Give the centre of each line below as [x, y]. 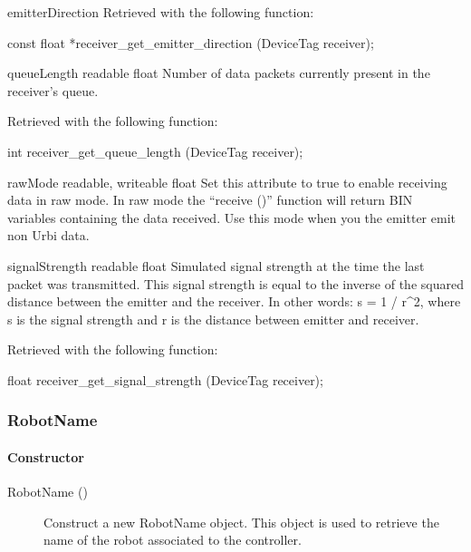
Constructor [46, 456]
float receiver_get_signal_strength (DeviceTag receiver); [165, 379]
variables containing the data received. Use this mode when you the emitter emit [231, 217]
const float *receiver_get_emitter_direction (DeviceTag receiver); [191, 42]
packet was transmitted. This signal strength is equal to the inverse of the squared [235, 283]
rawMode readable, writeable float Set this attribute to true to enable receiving [227, 182]
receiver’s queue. [53, 90]
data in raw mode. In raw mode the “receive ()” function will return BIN [210, 200]
